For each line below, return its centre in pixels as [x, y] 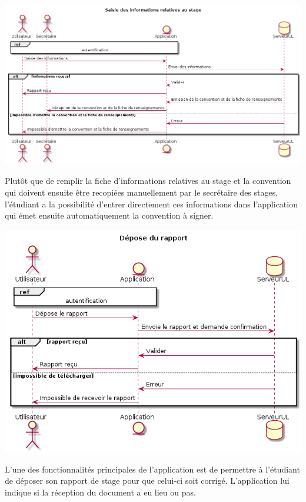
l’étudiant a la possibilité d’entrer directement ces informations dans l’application [151, 204]
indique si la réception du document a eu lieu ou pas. [100, 492]
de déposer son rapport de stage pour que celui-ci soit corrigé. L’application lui [147, 480]
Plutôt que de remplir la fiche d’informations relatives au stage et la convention [148, 181]
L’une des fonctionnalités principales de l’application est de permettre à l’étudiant [152, 469]
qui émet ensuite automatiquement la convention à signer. [109, 215]
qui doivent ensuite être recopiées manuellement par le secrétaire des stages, [142, 192]
